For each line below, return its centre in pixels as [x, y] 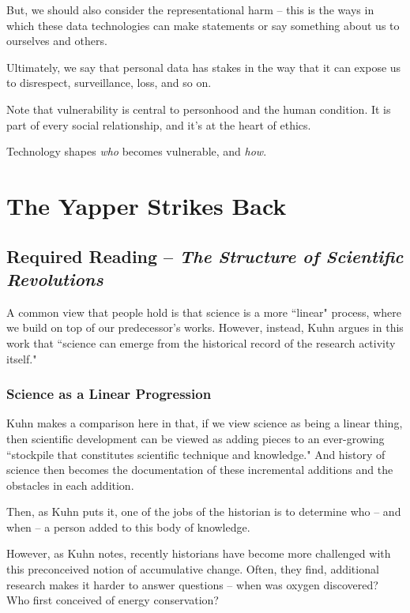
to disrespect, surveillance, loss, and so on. [109, 83]
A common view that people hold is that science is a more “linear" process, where [204, 312]
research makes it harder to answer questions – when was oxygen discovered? [192, 584]
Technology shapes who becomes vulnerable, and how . [137, 151]
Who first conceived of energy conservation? [113, 600]
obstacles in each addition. [70, 485]
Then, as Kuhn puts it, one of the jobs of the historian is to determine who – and [204, 511]
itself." [22, 358]
